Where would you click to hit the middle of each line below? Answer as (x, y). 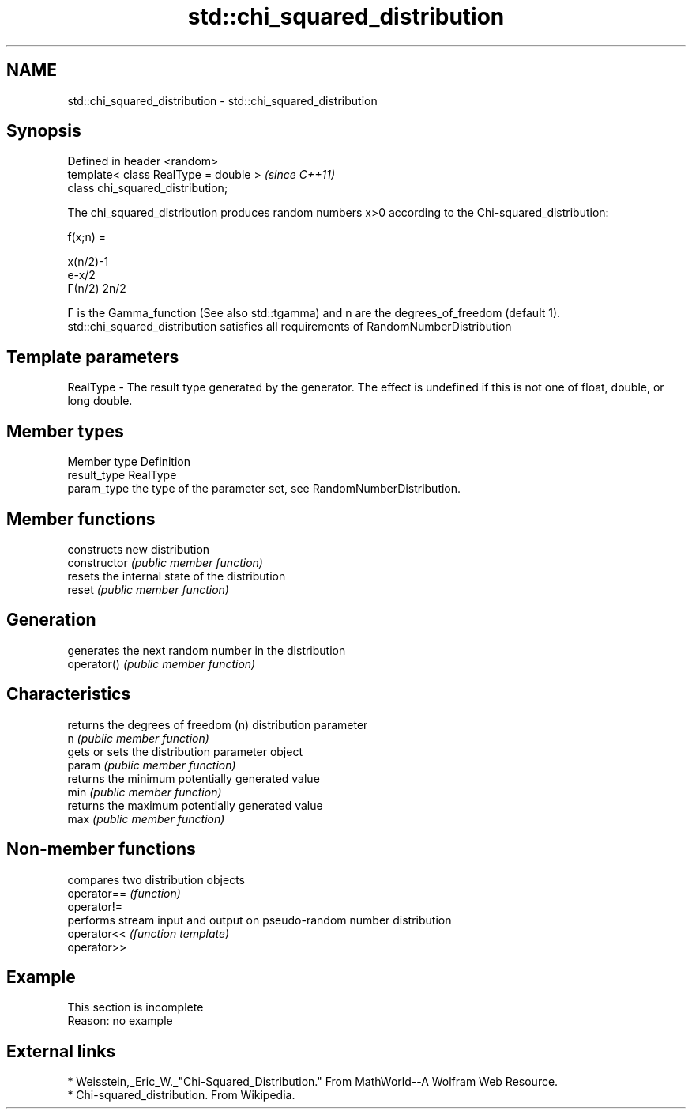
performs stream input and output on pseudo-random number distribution (259, 920)
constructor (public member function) (165, 562)
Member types (65, 431)
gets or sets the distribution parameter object (185, 751)
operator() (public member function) (162, 663)
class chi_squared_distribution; (148, 188)
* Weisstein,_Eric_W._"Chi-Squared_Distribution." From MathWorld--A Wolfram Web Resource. (313, 1082)
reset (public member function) (148, 589)
